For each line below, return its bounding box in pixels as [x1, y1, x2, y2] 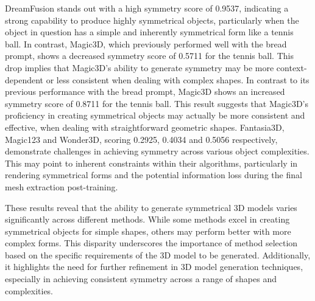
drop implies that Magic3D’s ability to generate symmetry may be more [5, 61, 274, 74]
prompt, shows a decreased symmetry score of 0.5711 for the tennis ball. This [5, 49, 294, 62]
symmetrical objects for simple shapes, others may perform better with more [5, 224, 291, 237]
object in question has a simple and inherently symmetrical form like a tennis [5, 26, 294, 38]
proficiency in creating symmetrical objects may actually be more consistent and [5, 109, 305, 122]
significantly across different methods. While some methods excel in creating [5, 213, 290, 226]
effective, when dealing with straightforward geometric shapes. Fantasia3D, [5, 120, 285, 133]
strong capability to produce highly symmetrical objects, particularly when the [5, 13, 299, 26]
